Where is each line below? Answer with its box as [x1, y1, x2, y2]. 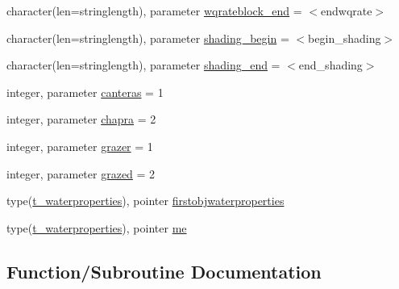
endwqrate [321, 2, 372, 19]
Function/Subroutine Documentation [6, 258, 322, 283]
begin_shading [308, 29, 381, 46]
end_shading [298, 57, 363, 73]
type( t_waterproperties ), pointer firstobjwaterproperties [6, 192, 285, 209]
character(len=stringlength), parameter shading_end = [6, 57, 281, 73]
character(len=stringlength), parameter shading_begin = [6, 29, 289, 46]
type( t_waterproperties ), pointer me [6, 219, 187, 236]
